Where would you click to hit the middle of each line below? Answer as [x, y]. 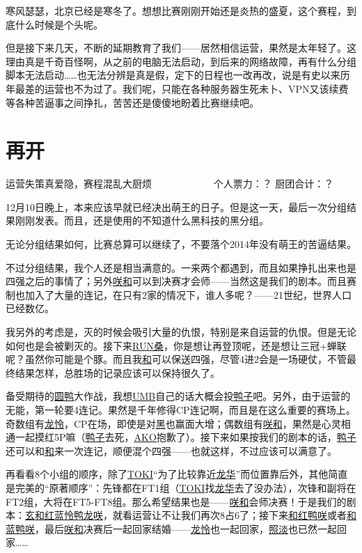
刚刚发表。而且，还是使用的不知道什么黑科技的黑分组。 [142, 220]
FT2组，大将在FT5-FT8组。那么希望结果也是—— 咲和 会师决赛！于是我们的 [176, 501]
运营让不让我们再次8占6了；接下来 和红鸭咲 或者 [239, 515]
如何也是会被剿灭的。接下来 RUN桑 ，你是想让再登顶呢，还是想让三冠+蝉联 [176, 345]
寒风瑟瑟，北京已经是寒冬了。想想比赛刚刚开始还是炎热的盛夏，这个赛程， [176, 10]
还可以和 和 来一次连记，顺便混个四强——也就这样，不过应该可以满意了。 [171, 450]
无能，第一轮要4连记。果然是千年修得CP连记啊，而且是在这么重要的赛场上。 [181, 410]
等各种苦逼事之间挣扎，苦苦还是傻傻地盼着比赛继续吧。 [132, 102]
